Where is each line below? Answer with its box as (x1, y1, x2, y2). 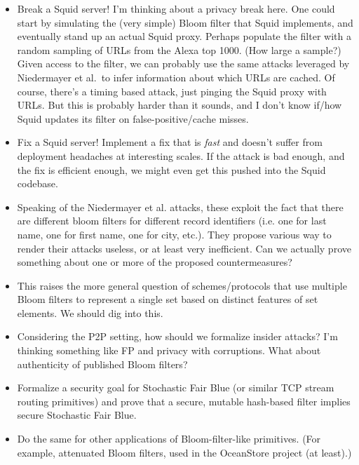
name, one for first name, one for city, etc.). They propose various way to (17, 227, 332, 241)
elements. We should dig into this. (17, 305, 163, 320)
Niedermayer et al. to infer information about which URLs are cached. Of (17, 69, 335, 84)
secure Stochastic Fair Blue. (17, 407, 137, 422)
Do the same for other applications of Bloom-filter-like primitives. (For (17, 431, 321, 446)
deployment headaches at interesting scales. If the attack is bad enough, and (17, 148, 345, 163)
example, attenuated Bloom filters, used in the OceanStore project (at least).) (17, 445, 352, 459)
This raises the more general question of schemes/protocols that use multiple (17, 278, 347, 292)
